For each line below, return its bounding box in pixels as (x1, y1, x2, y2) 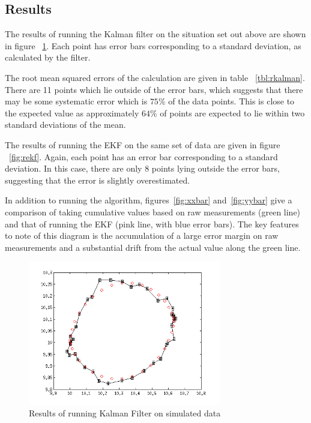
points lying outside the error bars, (151, 162, 280, 175)
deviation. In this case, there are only (5, 162, 142, 175)
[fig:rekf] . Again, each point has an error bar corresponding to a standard (9, 150, 278, 163)
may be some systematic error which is (5, 95, 148, 107)
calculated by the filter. (5, 51, 91, 64)
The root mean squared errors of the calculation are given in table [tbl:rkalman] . (5, 71, 305, 83)
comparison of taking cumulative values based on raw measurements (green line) (5, 205, 301, 218)
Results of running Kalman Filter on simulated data (29, 407, 221, 419)
